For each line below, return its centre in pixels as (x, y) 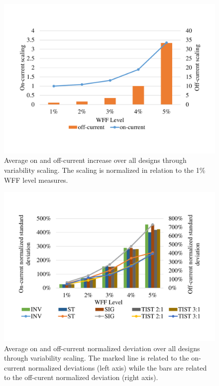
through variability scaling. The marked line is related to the (97, 358)
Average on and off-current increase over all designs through (95, 160)
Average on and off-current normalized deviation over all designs (102, 348)
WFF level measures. (36, 180)
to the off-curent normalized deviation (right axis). (81, 377)
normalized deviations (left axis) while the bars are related (117, 367)
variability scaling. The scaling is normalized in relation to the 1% (105, 170)
